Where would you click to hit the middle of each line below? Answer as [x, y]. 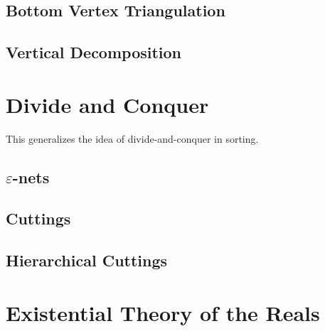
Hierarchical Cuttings [87, 260]
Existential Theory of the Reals [163, 312]
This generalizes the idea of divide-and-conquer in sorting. [132, 138]
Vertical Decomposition [94, 52]
